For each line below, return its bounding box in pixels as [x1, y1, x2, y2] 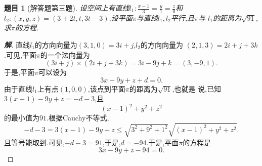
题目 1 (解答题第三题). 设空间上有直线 [4, 3, 129, 13]
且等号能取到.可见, [4, 137, 65, 147]
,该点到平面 [88, 83, 125, 94]
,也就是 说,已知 [172, 83, 221, 94]
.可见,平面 [4, 49, 36, 60]
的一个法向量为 [40, 49, 90, 60]
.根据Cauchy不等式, [47, 112, 109, 123]
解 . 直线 [4, 39, 30, 50]
